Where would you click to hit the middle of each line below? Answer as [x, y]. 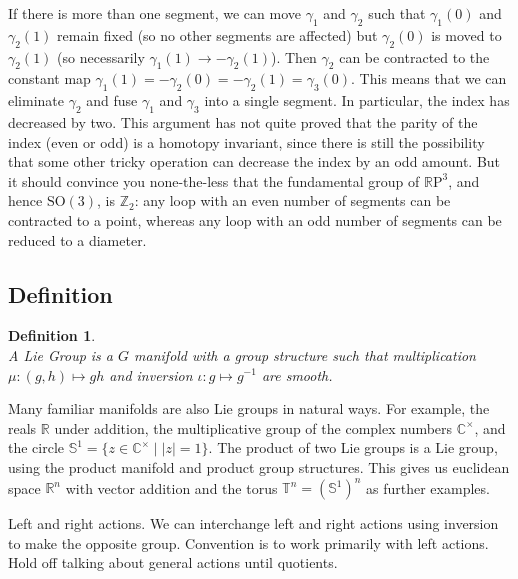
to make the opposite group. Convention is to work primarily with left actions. [248, 542]
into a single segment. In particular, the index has [357, 100]
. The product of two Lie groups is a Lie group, [353, 447]
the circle [36, 447]
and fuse [112, 100]
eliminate [36, 100]
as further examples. [428, 487]
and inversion [151, 374]
